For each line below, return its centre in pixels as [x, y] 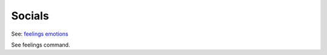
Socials [30, 16]
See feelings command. [41, 45]
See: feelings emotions [40, 34]
